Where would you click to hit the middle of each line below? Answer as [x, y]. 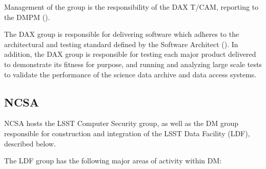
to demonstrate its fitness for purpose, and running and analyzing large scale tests [133, 64]
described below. [30, 143]
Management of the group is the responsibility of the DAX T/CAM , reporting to [131, 7]
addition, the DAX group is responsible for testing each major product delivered [130, 54]
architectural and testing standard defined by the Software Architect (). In [121, 44]
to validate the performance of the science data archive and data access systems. [130, 74]
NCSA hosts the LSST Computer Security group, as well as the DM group [121, 123]
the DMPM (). [27, 17]
